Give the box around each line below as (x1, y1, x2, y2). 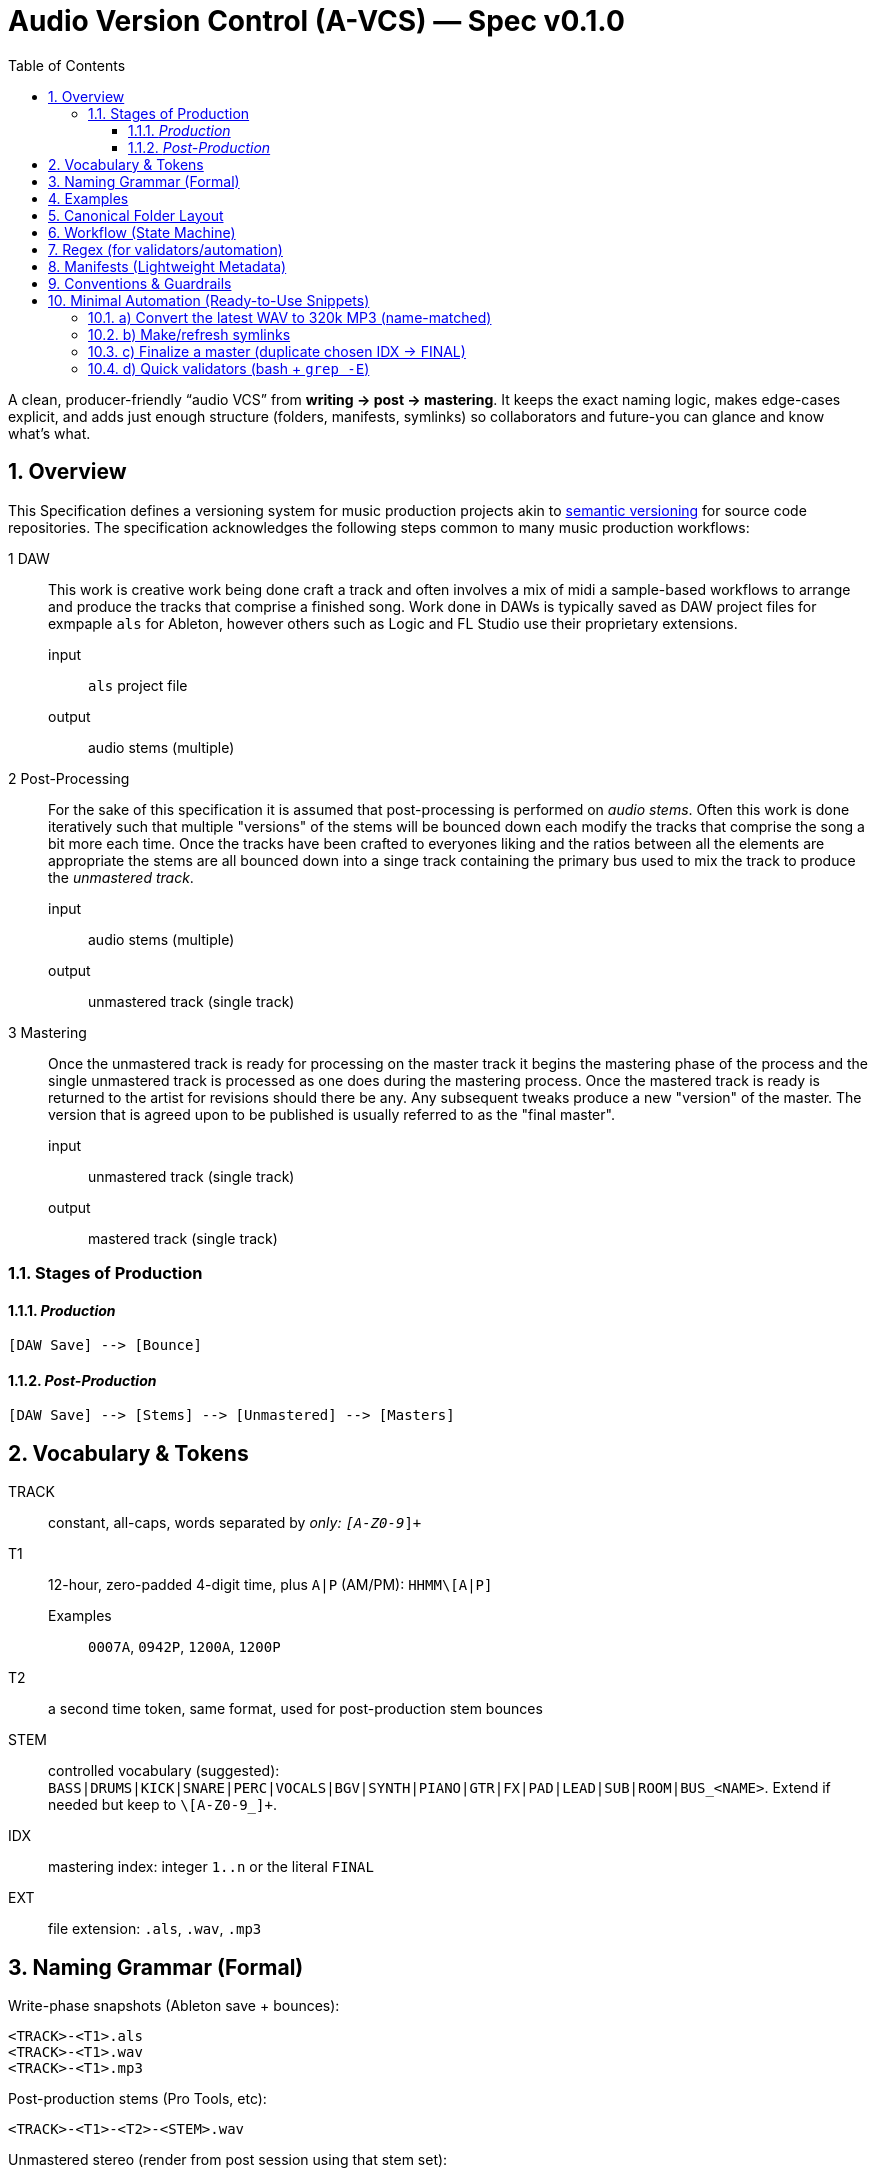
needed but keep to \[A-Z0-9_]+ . (48, 1796, 277, 1814)
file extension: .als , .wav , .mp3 (48, 1920, 262, 1938)
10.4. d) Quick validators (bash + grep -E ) (88, 359, 370, 377)
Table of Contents (8, 56, 126, 74)
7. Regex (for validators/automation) (48, 240, 283, 258)
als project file (88, 676, 188, 694)
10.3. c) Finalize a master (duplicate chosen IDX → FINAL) (88, 342, 466, 360)
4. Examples (48, 189, 129, 207)
